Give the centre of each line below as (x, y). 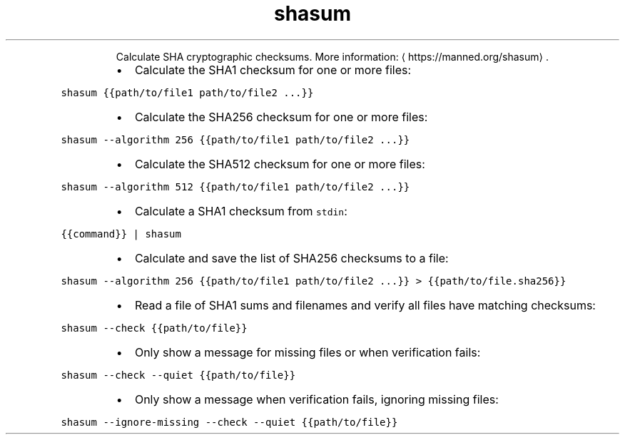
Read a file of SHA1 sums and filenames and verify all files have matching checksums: (365, 305)
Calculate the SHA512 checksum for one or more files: (280, 164)
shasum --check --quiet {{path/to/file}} (178, 375)
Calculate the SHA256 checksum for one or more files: (281, 117)
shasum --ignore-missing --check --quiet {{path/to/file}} (229, 422)
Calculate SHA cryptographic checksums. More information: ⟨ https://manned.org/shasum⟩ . (332, 56)
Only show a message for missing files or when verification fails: (308, 352)
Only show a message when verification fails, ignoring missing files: (316, 399)
